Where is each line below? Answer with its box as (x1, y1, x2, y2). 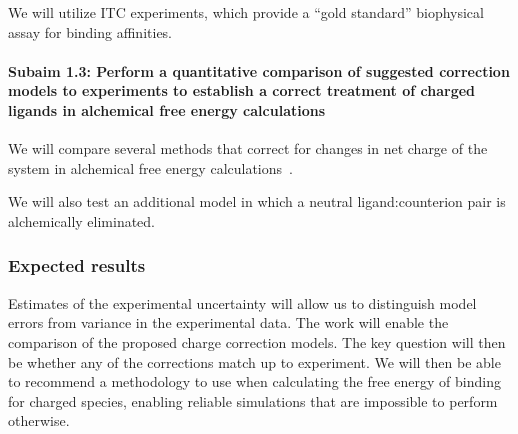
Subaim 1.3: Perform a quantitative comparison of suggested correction (8, 60, 510, 81)
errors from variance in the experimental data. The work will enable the (8, 312, 449, 333)
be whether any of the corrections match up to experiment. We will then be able (8, 351, 501, 372)
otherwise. (8, 410, 70, 431)
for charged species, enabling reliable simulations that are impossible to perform (8, 390, 498, 411)
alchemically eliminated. (8, 210, 155, 231)
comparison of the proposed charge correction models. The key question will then (8, 331, 506, 352)
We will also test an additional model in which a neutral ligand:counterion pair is (8, 191, 506, 212)
